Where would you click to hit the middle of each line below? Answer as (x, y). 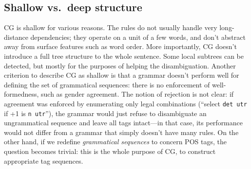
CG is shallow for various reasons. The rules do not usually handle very (111, 27)
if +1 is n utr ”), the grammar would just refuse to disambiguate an (105, 113)
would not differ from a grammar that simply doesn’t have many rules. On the (121, 132)
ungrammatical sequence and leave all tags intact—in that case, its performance (123, 123)
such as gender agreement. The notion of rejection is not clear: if (137, 94)
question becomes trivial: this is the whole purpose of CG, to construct (110, 151)
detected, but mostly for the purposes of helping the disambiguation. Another (120, 65)
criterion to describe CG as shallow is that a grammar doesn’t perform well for (122, 75)
